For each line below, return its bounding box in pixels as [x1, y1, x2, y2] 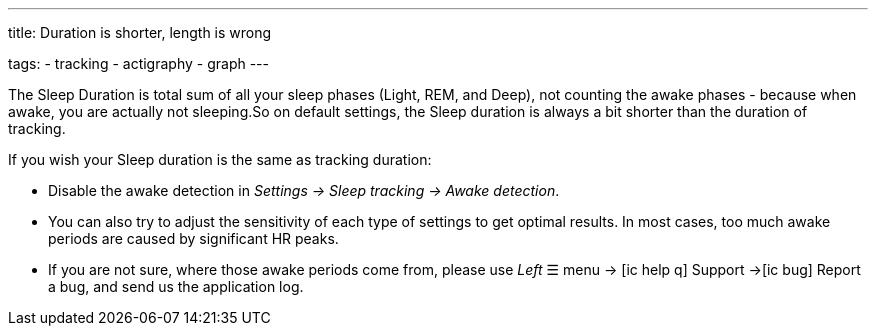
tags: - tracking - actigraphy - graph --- [8, 55, 269, 72]
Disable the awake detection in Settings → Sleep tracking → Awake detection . [48, 182, 560, 199]
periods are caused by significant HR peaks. [48, 230, 339, 247]
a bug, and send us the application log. [48, 278, 304, 295]
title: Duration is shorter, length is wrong [8, 24, 272, 41]
